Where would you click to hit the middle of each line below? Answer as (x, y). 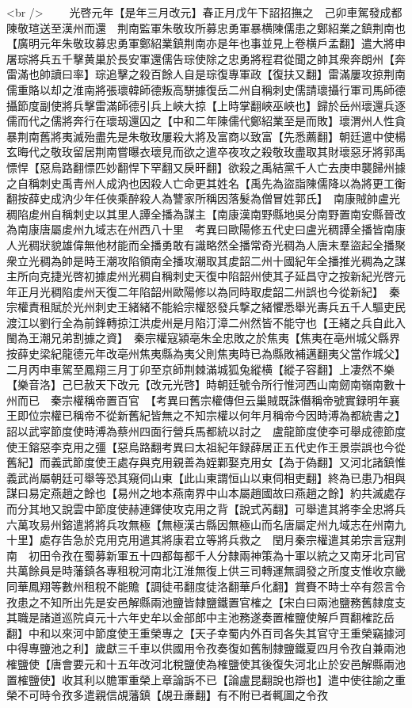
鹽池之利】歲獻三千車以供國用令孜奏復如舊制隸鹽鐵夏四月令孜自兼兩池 (222, 648)
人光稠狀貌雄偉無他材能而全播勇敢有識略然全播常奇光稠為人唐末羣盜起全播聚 (206, 244)
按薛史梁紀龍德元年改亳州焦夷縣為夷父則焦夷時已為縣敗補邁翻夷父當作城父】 (203, 354)
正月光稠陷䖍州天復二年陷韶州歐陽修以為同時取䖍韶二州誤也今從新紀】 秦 (208, 291)
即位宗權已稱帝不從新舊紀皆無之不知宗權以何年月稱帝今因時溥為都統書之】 (211, 415)
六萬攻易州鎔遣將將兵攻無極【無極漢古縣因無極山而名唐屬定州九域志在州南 (200, 524)
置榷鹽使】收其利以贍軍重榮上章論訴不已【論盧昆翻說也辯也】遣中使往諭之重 (206, 679)
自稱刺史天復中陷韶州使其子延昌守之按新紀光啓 (272, 276)
